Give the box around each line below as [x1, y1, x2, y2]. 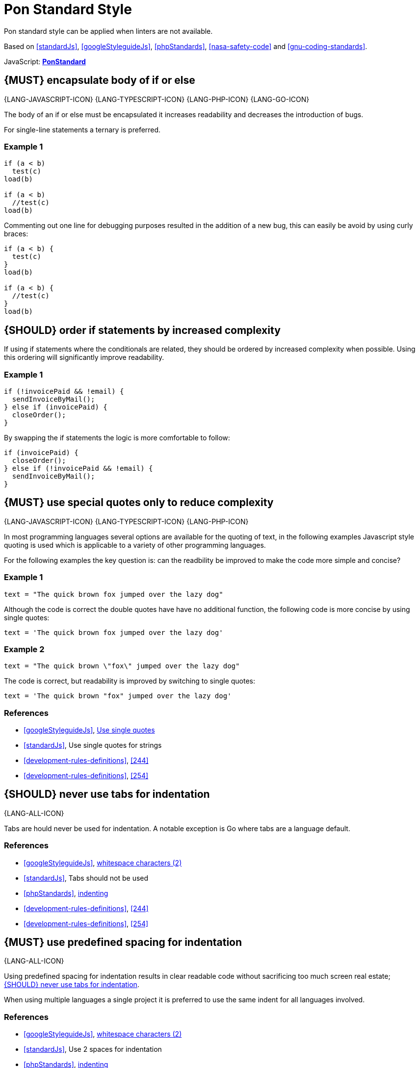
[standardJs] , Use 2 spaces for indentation [24, 1045, 162, 1054]
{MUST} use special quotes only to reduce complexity [4, 496, 274, 509]
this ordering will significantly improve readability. [4, 353, 164, 362]
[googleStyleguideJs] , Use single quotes [24, 726, 155, 735]
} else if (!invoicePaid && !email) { [4, 464, 153, 472]
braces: [4, 229, 28, 238]
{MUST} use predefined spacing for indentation [4, 936, 242, 949]
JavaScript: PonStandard [4, 57, 86, 66]
